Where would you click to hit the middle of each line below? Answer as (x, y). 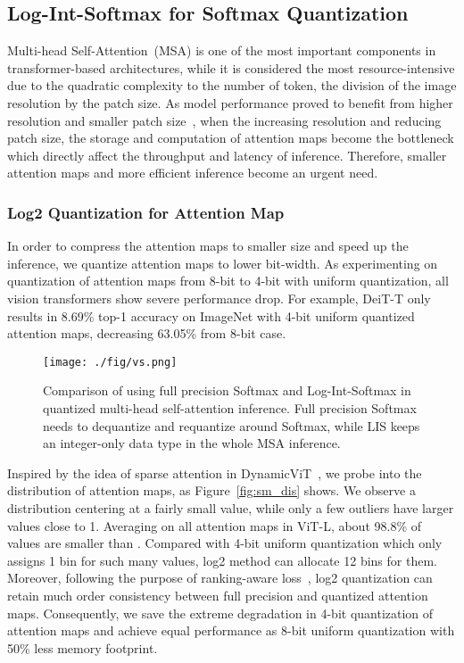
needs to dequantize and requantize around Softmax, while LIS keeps (232, 425)
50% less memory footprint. (83, 647)
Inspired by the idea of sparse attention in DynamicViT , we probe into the (215, 472)
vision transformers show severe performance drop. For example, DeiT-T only (219, 298)
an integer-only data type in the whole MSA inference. (192, 443)
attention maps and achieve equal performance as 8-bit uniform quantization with (231, 630)
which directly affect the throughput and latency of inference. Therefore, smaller (227, 155)
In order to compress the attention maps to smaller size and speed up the (208, 246)
